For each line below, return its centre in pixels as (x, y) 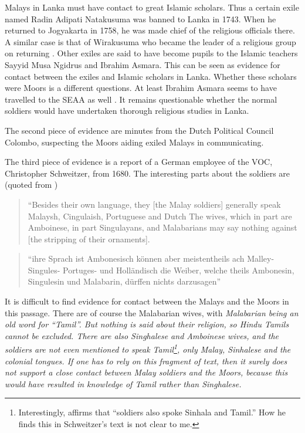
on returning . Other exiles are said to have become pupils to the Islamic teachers (151, 53)
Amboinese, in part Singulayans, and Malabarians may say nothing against (162, 227)
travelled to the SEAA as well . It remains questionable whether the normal (141, 99)
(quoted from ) (31, 185)
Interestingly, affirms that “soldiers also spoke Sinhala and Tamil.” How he (152, 412)
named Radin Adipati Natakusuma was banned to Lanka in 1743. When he (140, 18)
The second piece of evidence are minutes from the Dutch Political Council (139, 130)
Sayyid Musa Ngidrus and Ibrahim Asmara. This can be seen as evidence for (143, 64)
